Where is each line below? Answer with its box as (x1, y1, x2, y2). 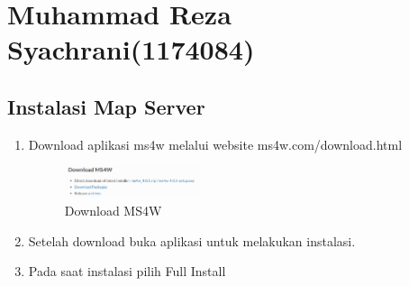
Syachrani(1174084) (7, 31, 255, 68)
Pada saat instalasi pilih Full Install (28, 262, 226, 281)
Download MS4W (64, 201, 162, 220)
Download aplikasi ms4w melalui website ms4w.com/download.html (28, 134, 403, 153)
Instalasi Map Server (7, 92, 205, 120)
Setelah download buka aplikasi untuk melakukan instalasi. (28, 231, 356, 250)
